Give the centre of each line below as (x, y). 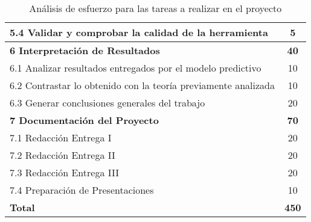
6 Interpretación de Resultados (85, 50)
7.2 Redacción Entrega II (63, 155)
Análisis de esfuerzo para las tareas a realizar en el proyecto (155, 8)
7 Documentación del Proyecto (84, 120)
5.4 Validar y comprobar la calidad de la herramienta (139, 32)
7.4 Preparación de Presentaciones (82, 190)
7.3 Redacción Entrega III (64, 172)
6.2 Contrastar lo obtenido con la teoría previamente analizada (142, 85)
